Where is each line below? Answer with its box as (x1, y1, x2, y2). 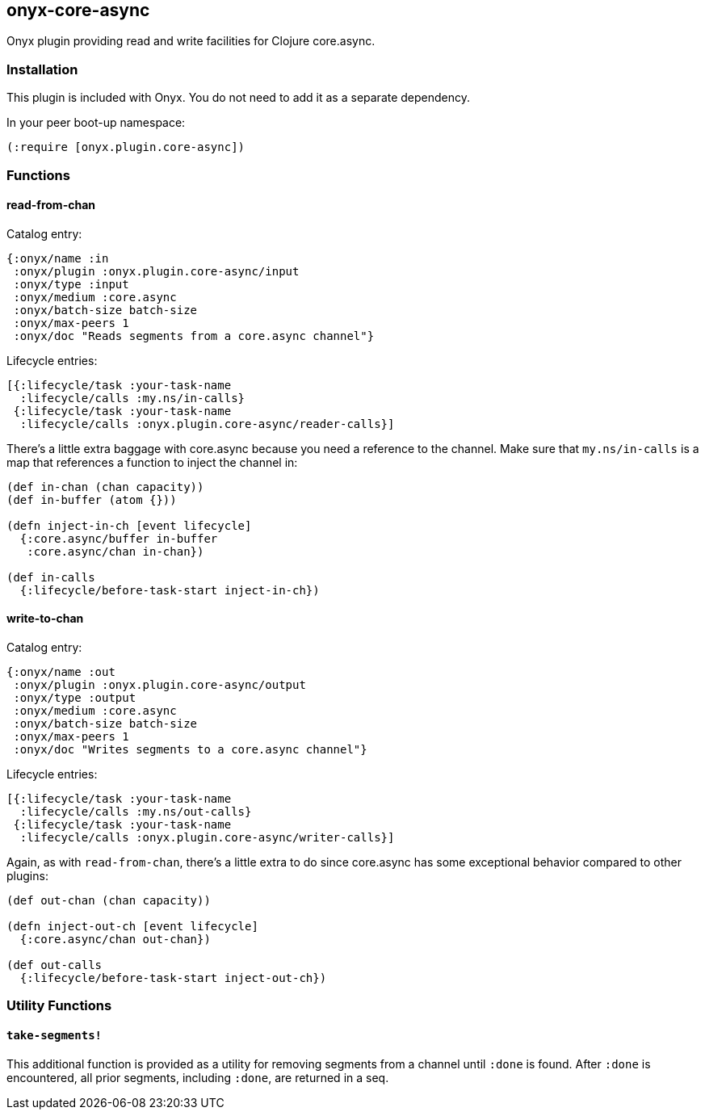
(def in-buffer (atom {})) (6, 493, 177, 506)
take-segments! (6, 1028, 103, 1042)
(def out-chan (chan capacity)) (6, 893, 211, 907)
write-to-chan (6, 611, 84, 626)
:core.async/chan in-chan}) (27, 544, 204, 558)
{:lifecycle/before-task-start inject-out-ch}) (19, 971, 327, 984)
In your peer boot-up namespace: (6, 115, 186, 130)
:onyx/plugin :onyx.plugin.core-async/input (13, 264, 300, 278)
